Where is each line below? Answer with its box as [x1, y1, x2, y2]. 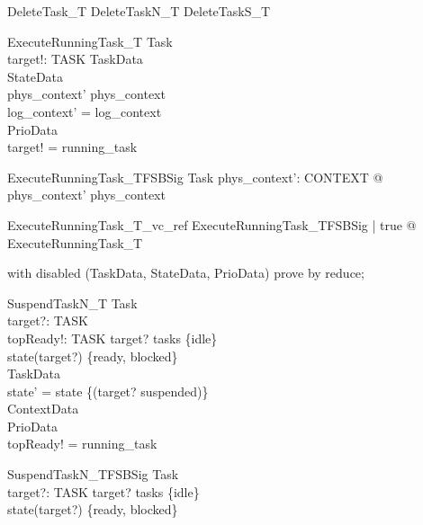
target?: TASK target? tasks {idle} [7, 482, 200, 501]
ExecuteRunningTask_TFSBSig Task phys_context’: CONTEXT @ [7, 167, 383, 186]
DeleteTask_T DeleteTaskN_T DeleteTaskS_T [7, 2, 271, 20]
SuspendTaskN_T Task [7, 293, 138, 312]
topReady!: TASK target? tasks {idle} [7, 328, 218, 347]
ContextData [7, 399, 79, 418]
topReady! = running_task [7, 434, 157, 453]
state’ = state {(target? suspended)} [7, 381, 209, 400]
